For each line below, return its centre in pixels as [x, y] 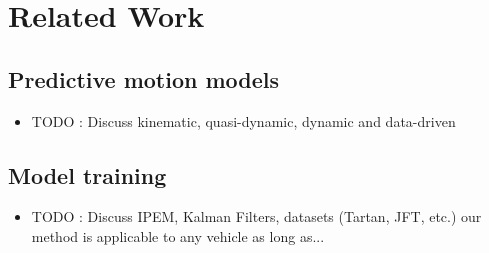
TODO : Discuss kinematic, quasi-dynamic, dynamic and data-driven [243, 120]
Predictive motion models [144, 78]
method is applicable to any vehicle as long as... [178, 235]
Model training [87, 174]
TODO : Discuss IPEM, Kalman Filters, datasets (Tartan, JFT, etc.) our [256, 216]
